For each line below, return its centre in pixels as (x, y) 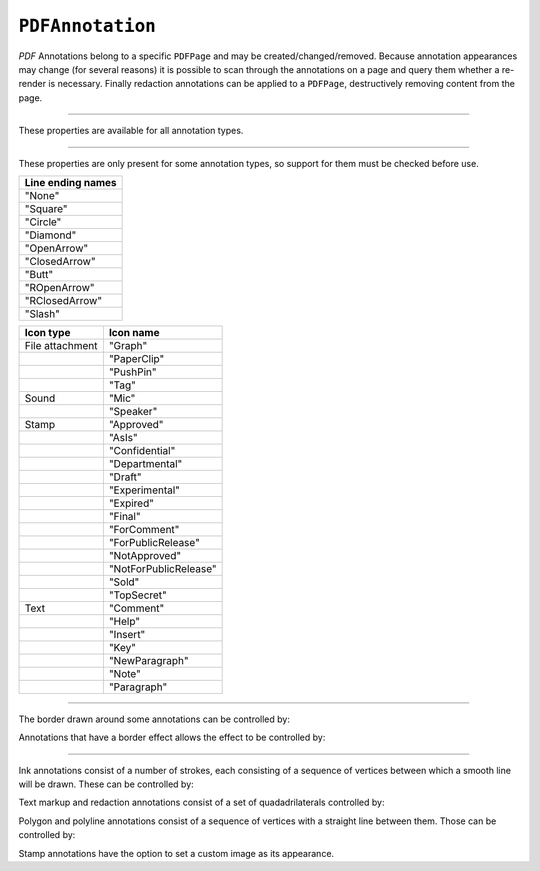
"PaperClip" (136, 358)
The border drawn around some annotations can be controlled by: (154, 719)
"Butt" (39, 274)
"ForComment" (144, 529)
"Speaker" (133, 411)
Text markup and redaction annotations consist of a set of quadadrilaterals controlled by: (201, 802)
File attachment (61, 345)
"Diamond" (50, 235)
